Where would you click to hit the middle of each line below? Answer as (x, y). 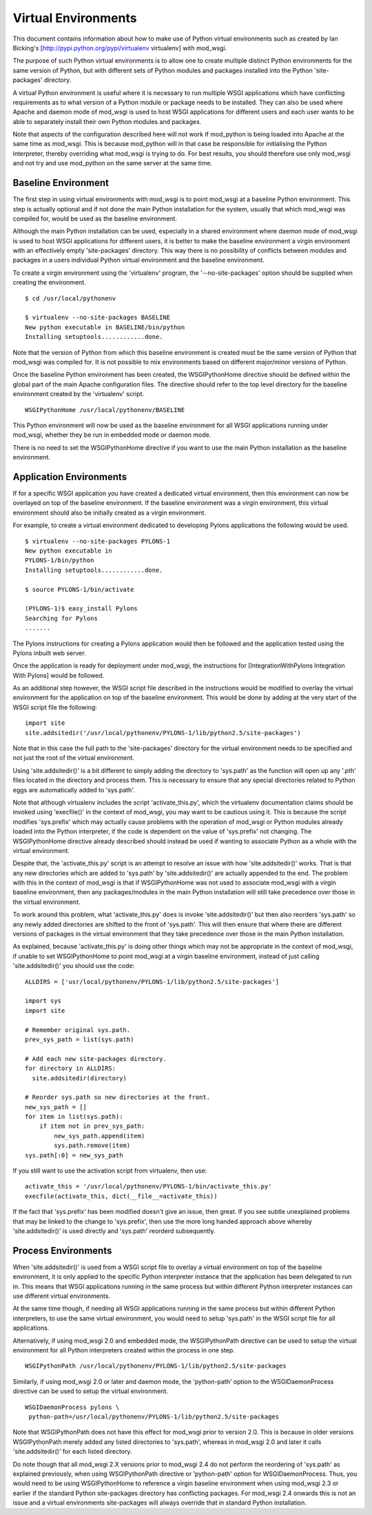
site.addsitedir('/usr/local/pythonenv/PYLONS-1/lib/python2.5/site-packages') (163, 733)
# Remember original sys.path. (78, 1030)
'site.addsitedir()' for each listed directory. (72, 1452)
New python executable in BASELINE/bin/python (105, 327)
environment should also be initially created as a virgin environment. (110, 513)
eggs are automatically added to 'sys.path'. (74, 790)
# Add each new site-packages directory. (96, 1059)
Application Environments (70, 476)
